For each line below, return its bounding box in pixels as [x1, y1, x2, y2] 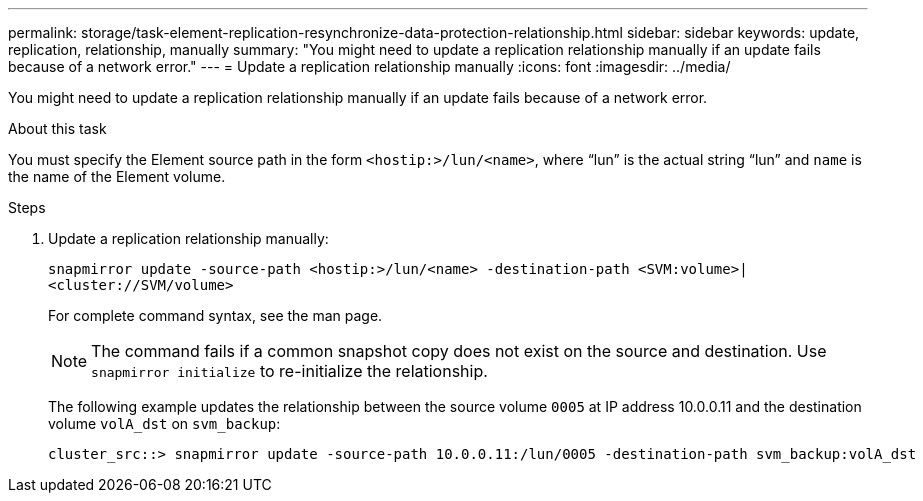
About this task [8, 120, 107, 137]
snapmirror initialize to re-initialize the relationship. [91, 361, 488, 381]
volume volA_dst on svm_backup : [48, 415, 281, 432]
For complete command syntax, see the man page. [48, 307, 383, 324]
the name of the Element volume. [8, 168, 226, 185]
